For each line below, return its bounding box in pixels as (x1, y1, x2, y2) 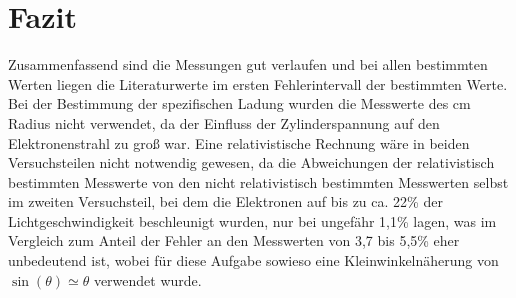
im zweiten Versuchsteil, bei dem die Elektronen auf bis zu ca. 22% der (8, 191, 443, 212)
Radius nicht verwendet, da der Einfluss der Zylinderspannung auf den (8, 112, 440, 133)
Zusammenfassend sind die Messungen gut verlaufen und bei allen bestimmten (8, 54, 488, 75)
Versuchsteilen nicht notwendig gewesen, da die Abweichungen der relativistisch (8, 152, 495, 173)
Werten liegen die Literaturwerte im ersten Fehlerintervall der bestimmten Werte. (8, 73, 508, 94)
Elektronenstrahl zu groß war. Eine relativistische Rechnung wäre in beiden (8, 132, 470, 153)
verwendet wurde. (93, 269, 202, 290)
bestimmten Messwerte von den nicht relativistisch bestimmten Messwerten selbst (8, 171, 509, 192)
